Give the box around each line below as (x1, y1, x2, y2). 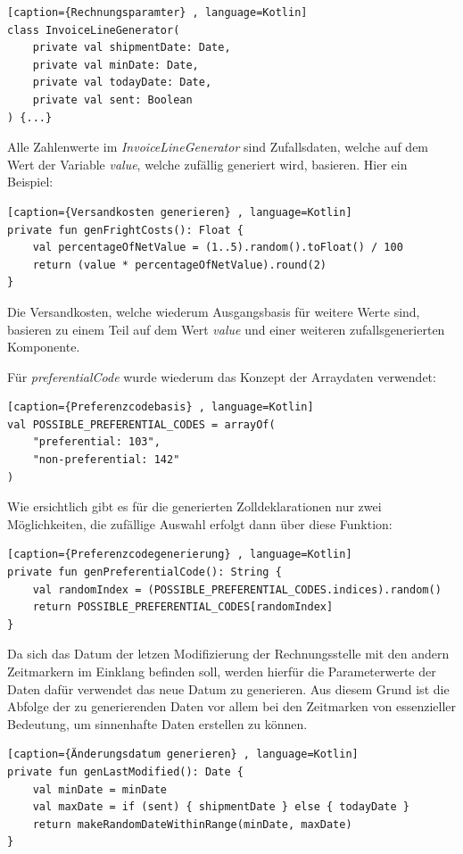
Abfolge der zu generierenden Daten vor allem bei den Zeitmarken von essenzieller (7, 697, 456, 716)
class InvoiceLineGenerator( (7, 23, 180, 37)
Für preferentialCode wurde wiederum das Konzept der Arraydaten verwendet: (7, 367, 436, 386)
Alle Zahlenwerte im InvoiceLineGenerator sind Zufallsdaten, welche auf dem (7, 137, 429, 156)
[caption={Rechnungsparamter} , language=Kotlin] (7, 6, 308, 19)
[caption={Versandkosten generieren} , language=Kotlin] (7, 205, 352, 219)
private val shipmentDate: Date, (32, 41, 231, 54)
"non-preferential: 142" (32, 453, 180, 467)
